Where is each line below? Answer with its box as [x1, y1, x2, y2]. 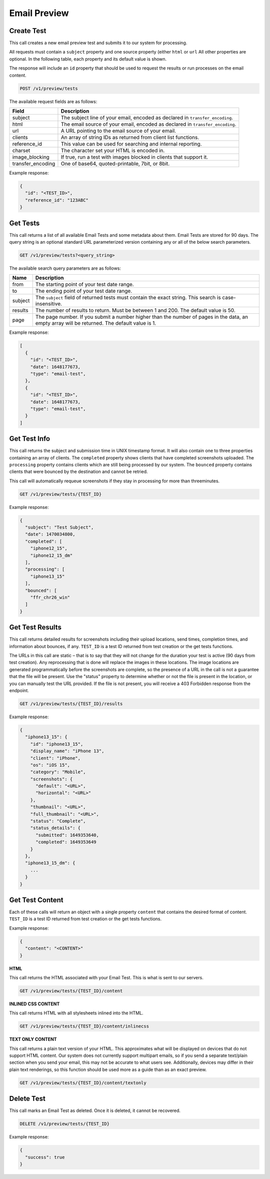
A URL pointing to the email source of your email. [60, 127, 176, 134]
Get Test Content [9, 896, 63, 904]
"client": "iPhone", [30, 755, 81, 761]
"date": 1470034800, [25, 531, 75, 537]
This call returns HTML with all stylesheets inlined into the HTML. [9, 1010, 143, 1016]
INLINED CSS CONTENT [9, 1001, 60, 1007]
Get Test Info [9, 434, 50, 443]
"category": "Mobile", [30, 769, 86, 775]
